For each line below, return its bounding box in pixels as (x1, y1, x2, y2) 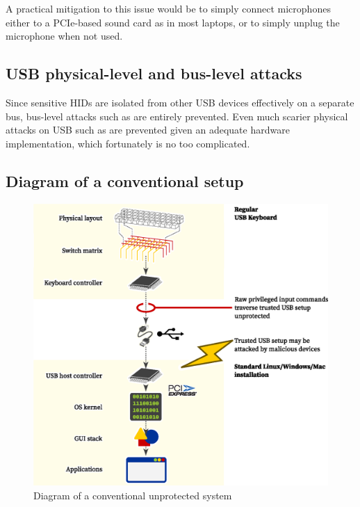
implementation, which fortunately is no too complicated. (6, 136, 250, 150)
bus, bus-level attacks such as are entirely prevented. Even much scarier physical (6, 108, 348, 123)
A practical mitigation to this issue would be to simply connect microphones (6, 1, 331, 15)
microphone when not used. (6, 29, 123, 43)
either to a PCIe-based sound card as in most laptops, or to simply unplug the (6, 15, 340, 29)
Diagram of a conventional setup (6, 170, 244, 191)
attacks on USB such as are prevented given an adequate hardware (6, 122, 290, 137)
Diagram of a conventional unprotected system (33, 488, 232, 502)
